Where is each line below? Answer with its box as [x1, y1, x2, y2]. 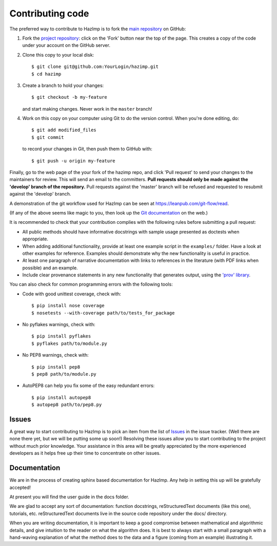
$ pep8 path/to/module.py [31, 371, 97, 377]
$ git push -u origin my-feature [31, 157, 115, 164]
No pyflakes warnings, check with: [22, 322, 96, 328]
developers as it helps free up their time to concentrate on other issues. [9, 450, 161, 456]
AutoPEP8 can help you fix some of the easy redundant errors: [22, 382, 155, 389]
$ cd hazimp [31, 71, 62, 77]
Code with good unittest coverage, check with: [22, 291, 122, 297]
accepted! [9, 484, 31, 490]
